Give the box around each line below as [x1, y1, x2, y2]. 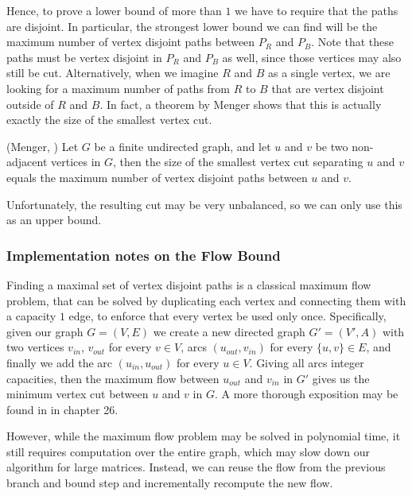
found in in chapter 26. [6, 401, 119, 417]
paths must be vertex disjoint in [6, 48, 162, 65]
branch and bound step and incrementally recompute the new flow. [6, 475, 333, 491]
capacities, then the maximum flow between [6, 370, 220, 386]
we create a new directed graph [153, 323, 305, 339]
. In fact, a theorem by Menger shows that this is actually [99, 95, 382, 112]
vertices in [50, 153, 101, 170]
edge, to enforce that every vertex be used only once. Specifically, [68, 308, 387, 324]
